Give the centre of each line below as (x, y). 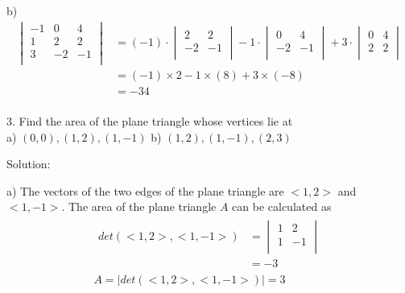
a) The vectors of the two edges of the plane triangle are (145, 190)
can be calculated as (282, 206)
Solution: (29, 164)
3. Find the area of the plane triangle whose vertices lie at (150, 121)
